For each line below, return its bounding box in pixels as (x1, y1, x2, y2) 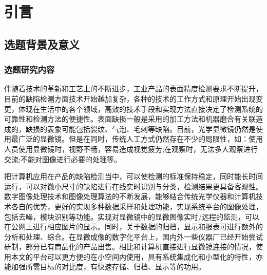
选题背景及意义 (4, 36, 80, 52)
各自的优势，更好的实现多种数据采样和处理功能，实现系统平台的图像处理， (11, 201, 263, 211)
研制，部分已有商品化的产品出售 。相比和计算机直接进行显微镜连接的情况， (4, 241, 256, 252)
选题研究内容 (4, 63, 55, 76)
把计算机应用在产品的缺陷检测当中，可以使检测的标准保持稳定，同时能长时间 (4, 171, 263, 182)
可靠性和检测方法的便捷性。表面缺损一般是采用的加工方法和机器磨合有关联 (4, 113, 256, 124)
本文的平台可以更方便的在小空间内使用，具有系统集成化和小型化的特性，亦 (11, 251, 263, 262)
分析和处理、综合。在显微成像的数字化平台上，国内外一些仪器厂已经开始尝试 (4, 231, 263, 242)
